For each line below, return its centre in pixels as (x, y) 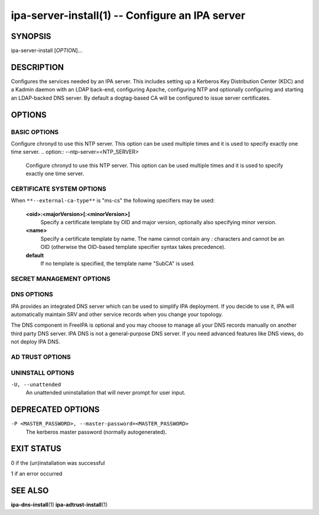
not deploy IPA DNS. (35, 342)
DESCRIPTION (38, 67)
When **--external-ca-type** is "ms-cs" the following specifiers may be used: (113, 201)
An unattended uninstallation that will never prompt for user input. (106, 393)
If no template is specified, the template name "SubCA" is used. (118, 263)
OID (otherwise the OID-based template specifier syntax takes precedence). (133, 247)
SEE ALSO (30, 491)
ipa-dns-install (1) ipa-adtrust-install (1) (59, 504)
